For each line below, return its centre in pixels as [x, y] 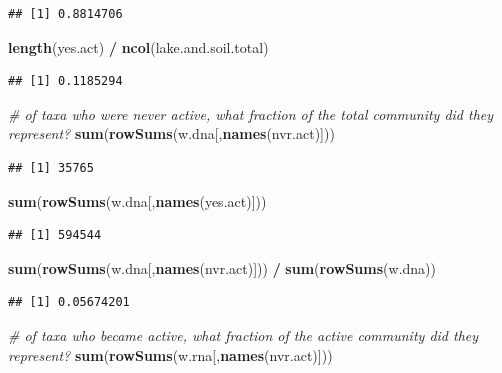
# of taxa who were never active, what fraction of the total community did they [251, 113]
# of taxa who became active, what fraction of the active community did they [243, 334]
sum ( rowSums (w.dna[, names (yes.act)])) [137, 200]
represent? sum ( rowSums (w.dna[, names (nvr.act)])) [171, 133]
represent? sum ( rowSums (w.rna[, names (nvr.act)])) [170, 354]
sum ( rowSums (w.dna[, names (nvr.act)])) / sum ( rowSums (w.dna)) [222, 267]
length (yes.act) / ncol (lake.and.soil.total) [138, 46]
